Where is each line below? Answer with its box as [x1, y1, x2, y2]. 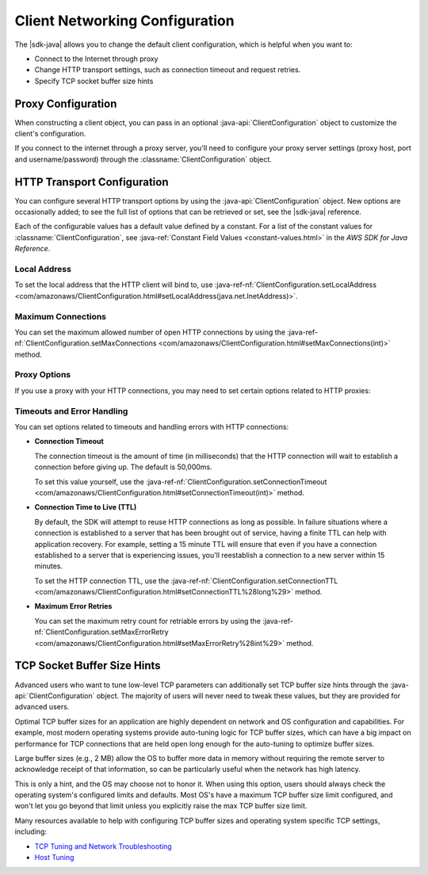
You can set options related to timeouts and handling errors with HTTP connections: [14, 422, 289, 431]
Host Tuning [34, 853, 75, 862]
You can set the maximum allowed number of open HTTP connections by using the [14, 327, 285, 337]
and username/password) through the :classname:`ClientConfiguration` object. [14, 155, 273, 164]
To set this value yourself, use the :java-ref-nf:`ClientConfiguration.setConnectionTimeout [34, 476, 327, 487]
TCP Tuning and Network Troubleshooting [34, 841, 172, 851]
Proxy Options [14, 369, 71, 380]
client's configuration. [14, 129, 86, 139]
